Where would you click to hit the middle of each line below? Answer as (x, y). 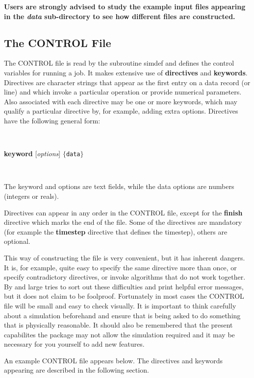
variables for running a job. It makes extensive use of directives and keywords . (126, 72)
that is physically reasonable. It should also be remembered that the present (118, 325)
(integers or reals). (31, 196)
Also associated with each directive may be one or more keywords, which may (121, 101)
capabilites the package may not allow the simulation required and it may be (119, 334)
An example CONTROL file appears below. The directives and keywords (113, 360)
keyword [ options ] (32, 154)
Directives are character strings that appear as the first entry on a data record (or (127, 82)
